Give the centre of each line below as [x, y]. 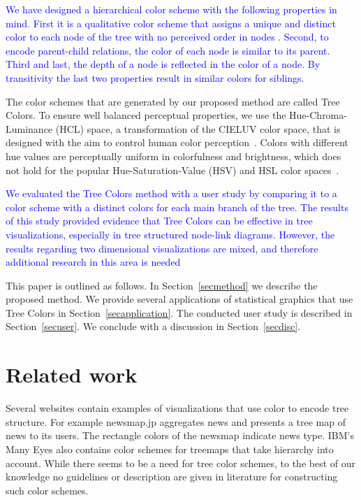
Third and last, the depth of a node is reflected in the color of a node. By [163, 64]
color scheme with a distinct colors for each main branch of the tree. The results [177, 207]
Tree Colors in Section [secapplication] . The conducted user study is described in [179, 312]
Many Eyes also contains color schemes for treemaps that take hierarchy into [170, 449]
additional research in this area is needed [93, 262]
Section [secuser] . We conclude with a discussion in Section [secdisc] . [153, 326]
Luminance [29, 128]
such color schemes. [47, 490]
